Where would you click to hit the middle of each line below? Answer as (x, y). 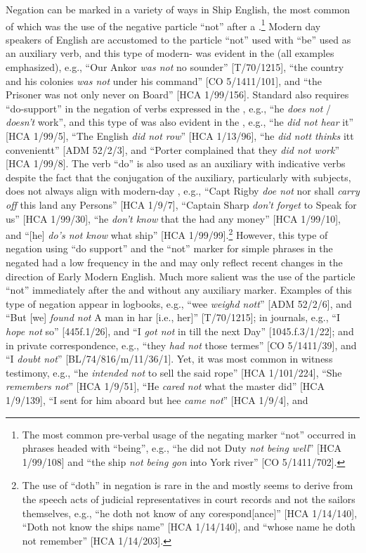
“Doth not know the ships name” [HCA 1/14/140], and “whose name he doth (189, 527)
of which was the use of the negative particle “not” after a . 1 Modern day (163, 25)
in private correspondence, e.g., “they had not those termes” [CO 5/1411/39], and (181, 345)
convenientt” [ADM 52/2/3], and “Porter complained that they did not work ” (173, 149)
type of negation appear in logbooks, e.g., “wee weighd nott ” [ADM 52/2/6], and (179, 303)
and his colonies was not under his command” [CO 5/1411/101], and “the (164, 80)
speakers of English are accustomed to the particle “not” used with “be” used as (178, 39)
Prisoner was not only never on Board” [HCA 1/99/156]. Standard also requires (177, 95)
